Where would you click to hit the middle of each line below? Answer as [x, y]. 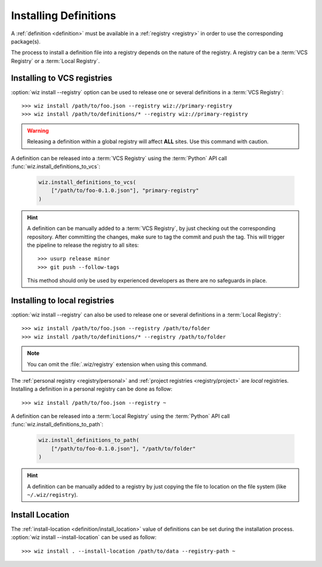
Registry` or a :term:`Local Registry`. [55, 61]
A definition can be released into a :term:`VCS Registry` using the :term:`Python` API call [119, 158]
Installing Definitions [64, 16]
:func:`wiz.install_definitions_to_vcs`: [56, 166]
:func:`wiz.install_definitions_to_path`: [57, 425]
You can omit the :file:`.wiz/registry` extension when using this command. [117, 364]
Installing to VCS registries [62, 78]
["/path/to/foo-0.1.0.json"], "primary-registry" [125, 190]
